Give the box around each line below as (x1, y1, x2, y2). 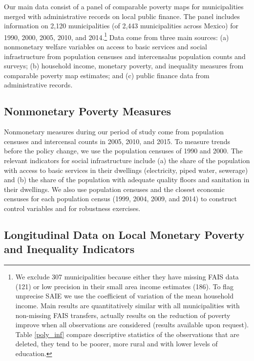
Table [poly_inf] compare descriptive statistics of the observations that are (15, 329, 239, 339)
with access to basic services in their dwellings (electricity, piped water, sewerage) (4, 165, 248, 175)
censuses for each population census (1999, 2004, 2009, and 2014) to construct (4, 193, 237, 204)
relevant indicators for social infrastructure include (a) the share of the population (4, 155, 250, 165)
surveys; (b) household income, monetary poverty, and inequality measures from (4, 61, 244, 71)
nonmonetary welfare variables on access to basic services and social (4, 42, 207, 52)
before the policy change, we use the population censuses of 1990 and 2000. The (4, 146, 243, 156)
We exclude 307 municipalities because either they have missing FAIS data (15, 272, 239, 282)
